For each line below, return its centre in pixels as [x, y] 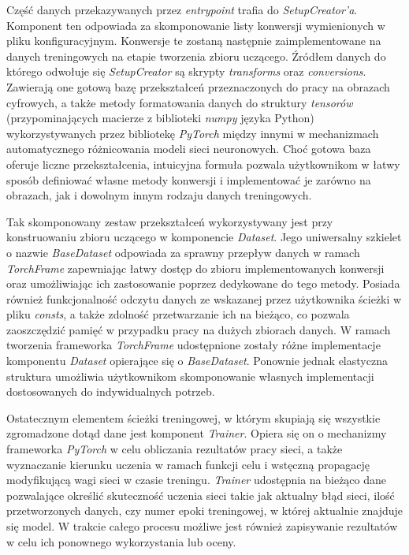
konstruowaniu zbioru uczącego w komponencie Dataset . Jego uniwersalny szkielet [204, 237]
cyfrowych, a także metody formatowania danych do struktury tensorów [180, 102]
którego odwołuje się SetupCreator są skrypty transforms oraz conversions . [186, 71]
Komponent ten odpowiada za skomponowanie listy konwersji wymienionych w [196, 25]
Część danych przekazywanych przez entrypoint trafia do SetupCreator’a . [182, 9]
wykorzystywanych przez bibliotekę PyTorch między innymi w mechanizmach [193, 133]
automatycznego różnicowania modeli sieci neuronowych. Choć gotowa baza [189, 149]
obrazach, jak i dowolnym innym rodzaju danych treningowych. [159, 195]
